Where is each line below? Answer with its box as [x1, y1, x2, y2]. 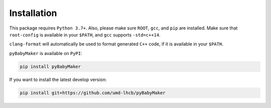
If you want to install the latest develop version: [9, 76, 107, 82]
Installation [9, 7, 57, 18]
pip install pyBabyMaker [20, 63, 81, 69]
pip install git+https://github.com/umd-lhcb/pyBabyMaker [20, 90, 166, 95]
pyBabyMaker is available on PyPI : [9, 50, 82, 56]
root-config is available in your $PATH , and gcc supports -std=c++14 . [9, 31, 161, 37]
